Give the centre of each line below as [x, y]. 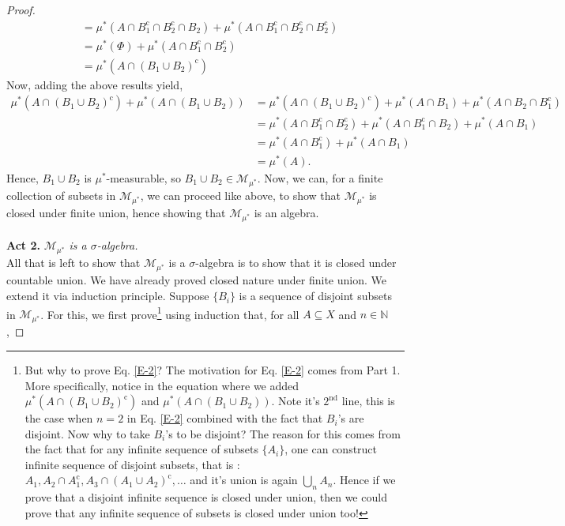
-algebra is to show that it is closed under [296, 263]
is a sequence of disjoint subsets [315, 296]
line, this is [368, 401]
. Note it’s [296, 401]
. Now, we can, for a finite [320, 177]
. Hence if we [364, 480]
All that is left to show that [73, 263]
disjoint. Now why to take [87, 433]
